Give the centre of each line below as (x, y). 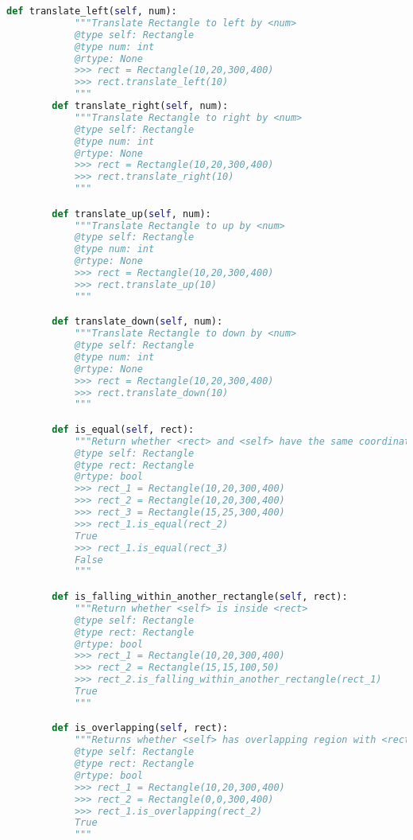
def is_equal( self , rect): (123, 429)
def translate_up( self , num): (131, 214)
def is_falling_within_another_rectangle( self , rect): (200, 597)
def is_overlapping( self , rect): (140, 728)
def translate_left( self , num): (92, 11)
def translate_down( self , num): (137, 322)
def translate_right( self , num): (140, 106)
